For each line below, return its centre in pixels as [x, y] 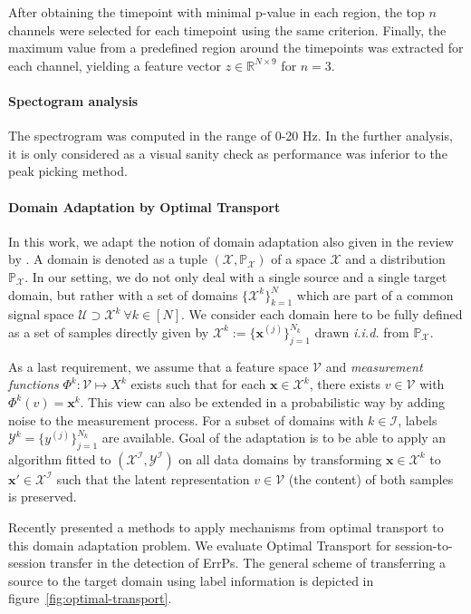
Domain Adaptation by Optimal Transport [144, 206]
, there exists [345, 384]
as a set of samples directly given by [109, 331]
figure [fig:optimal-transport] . [90, 598]
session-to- [424, 545]
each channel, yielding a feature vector [115, 65]
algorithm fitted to [60, 458]
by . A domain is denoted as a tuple [108, 259]
